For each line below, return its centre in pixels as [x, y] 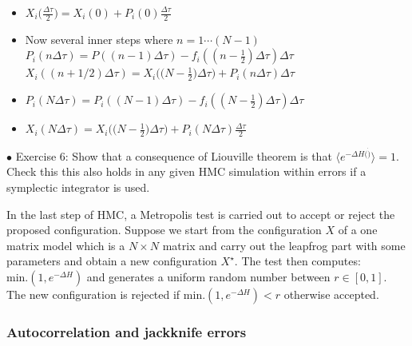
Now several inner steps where [99, 39]
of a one [358, 230]
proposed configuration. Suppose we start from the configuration [164, 230]
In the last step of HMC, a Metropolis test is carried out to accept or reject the [201, 214]
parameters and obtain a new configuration [112, 261]
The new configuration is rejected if [93, 294]
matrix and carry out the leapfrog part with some [284, 245]
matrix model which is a [66, 245]
